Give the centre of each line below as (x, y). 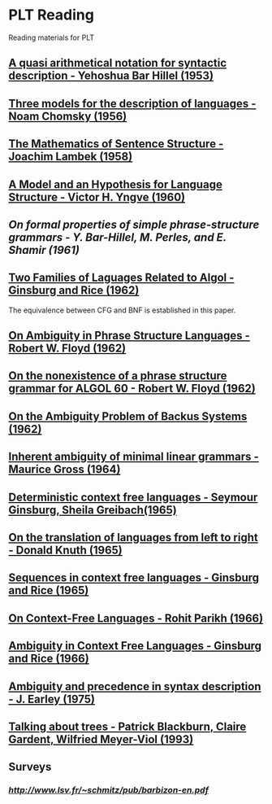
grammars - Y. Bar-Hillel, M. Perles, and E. (118, 237)
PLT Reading (52, 15)
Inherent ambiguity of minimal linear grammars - (134, 457)
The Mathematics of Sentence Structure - (116, 144)
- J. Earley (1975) (52, 699)
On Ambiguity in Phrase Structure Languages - (129, 336)
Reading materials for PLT (52, 37)
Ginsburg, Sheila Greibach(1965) (93, 510)
